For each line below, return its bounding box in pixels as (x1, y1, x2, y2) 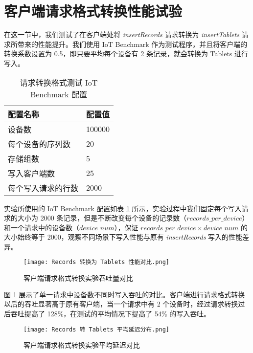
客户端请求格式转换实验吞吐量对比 (23, 273, 133, 283)
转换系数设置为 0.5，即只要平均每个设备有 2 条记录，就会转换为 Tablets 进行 (4, 48, 248, 59)
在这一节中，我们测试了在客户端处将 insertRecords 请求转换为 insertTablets (4, 29, 239, 40)
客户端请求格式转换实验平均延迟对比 (23, 340, 140, 350)
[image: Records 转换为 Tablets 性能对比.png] (23, 259, 169, 266)
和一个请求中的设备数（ (4, 222, 79, 232)
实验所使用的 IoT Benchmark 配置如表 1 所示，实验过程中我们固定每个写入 (4, 203, 242, 213)
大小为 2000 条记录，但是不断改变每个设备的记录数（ (17, 213, 187, 223)
